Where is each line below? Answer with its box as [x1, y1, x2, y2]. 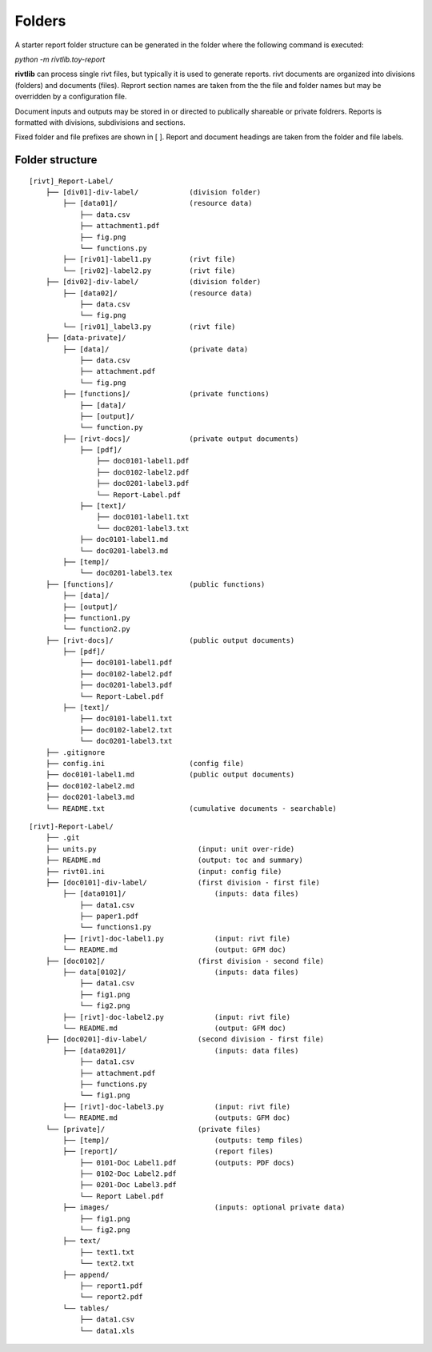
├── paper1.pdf [79, 912, 139, 921]
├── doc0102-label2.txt [79, 725, 173, 734]
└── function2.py [62, 624, 131, 634]
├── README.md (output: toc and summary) [45, 856, 303, 865]
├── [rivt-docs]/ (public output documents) [45, 636, 295, 644]
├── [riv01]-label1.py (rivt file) [62, 255, 236, 264]
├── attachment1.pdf [79, 221, 160, 231]
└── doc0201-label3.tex [79, 568, 173, 578]
